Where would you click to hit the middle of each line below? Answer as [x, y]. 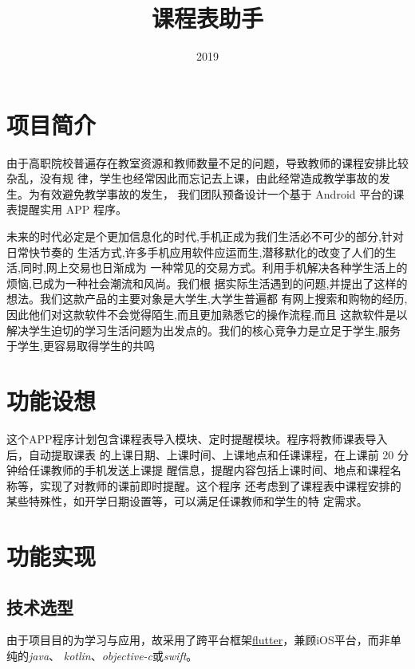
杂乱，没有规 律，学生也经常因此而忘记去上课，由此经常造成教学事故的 [193, 178]
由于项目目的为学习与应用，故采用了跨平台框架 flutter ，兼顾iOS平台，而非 [198, 640]
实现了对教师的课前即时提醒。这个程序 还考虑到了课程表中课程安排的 [220, 485]
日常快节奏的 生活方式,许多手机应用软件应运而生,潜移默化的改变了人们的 [196, 252]
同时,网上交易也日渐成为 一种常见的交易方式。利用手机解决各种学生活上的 [214, 268]
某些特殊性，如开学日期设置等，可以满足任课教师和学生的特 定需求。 [187, 501]
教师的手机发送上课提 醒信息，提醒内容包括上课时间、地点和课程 [220, 470]
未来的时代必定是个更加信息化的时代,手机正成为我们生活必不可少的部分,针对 [205, 236]
